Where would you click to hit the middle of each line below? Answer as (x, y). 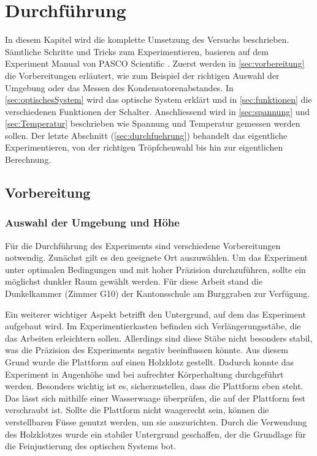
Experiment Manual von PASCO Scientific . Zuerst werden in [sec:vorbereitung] (155, 63)
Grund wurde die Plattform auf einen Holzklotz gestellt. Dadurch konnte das (150, 362)
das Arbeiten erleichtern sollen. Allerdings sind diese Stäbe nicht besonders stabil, (159, 338)
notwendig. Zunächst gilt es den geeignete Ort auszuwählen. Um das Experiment (157, 257)
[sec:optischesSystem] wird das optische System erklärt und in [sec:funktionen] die (158, 99)
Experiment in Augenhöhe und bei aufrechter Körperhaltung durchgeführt (144, 374)
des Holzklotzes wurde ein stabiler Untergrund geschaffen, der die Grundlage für (156, 434)
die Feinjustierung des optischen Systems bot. (91, 446)
